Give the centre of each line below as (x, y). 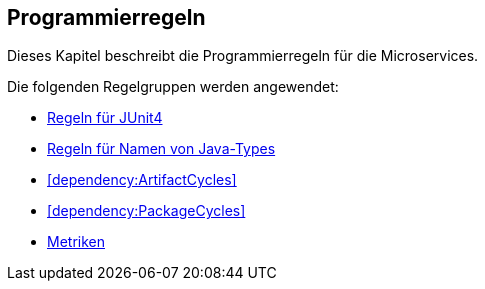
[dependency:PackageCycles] (146, 211)
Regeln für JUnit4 (105, 118)
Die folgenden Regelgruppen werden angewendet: (173, 87)
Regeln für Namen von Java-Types (161, 149)
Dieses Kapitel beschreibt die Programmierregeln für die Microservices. (243, 56)
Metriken (76, 242)
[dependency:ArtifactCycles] (142, 180)
